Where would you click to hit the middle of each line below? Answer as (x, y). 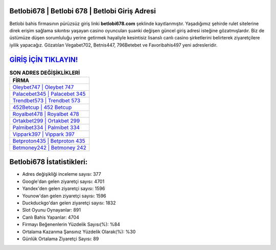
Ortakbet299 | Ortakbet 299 (46, 120)
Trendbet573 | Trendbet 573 (47, 100)
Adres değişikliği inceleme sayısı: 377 (62, 174)
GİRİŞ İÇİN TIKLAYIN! (44, 60)
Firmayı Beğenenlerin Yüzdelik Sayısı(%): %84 (71, 224)
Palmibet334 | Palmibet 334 (46, 127)
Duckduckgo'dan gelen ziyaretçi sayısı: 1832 (69, 203)
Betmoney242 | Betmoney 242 (49, 148)
